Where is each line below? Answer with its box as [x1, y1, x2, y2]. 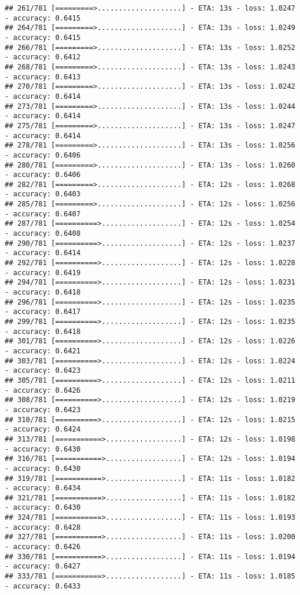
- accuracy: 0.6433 [5, 581, 81, 590]
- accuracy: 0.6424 [5, 425, 81, 434]
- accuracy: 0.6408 [5, 229, 81, 238]
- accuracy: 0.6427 [5, 562, 81, 571]
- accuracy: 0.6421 [5, 346, 81, 355]
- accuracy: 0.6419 [5, 268, 81, 277]
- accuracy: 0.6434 [5, 484, 81, 493]
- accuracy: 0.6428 [5, 523, 81, 532]
